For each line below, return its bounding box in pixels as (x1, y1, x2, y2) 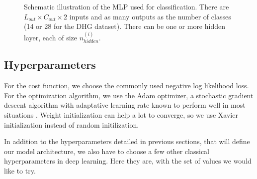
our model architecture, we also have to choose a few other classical (4, 146, 209, 156)
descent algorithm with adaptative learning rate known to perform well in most (4, 100, 246, 110)
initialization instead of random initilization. (4, 119, 139, 130)
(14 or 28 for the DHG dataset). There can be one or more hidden (24, 21, 225, 31)
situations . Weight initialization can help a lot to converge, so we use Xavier (4, 110, 238, 120)
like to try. (4, 165, 36, 176)
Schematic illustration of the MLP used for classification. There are (24, 1, 229, 11)
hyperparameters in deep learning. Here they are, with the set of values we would (4, 156, 252, 166)
